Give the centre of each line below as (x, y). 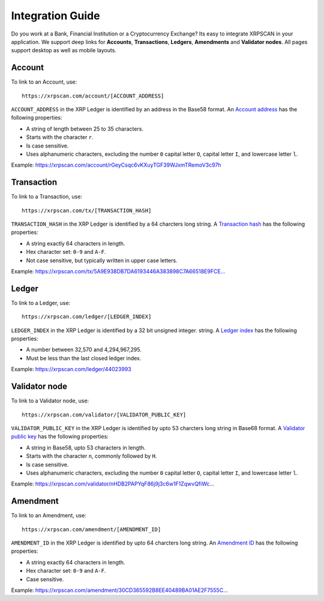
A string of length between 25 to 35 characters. (85, 129)
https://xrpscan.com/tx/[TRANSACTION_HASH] (87, 210)
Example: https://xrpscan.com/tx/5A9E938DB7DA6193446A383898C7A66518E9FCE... (118, 271)
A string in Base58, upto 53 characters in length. (86, 448)
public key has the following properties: (60, 437)
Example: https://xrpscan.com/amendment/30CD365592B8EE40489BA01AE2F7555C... (119, 590)
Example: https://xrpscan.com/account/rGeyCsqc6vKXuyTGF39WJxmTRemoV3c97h (116, 165)
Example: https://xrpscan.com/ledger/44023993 (71, 369)
